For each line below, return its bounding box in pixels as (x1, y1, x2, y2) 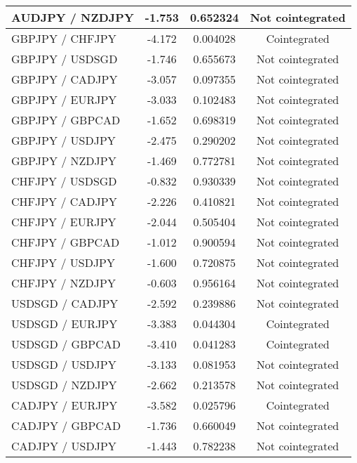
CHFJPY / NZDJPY (11, 275, 116, 291)
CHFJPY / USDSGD (11, 173, 117, 189)
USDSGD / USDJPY (11, 356, 116, 372)
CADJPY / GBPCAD (11, 417, 121, 433)
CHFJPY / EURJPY (11, 214, 116, 230)
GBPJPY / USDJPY (11, 132, 116, 148)
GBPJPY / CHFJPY (11, 30, 116, 46)
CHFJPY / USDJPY (11, 254, 116, 270)
